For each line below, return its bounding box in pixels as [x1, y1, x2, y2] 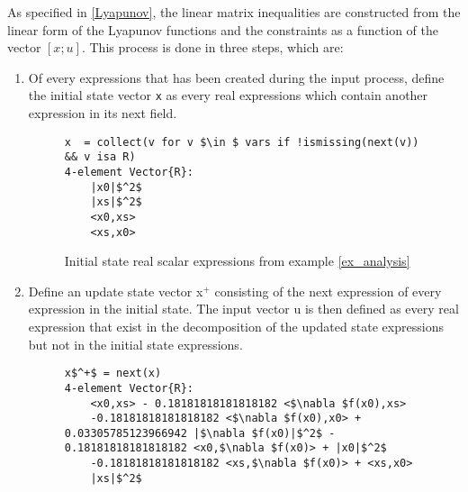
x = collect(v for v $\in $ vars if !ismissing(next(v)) [64, 135, 419, 149]
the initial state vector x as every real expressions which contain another [28, 86, 428, 105]
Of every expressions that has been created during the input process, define [28, 68, 445, 87]
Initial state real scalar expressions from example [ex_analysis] [64, 251, 410, 270]
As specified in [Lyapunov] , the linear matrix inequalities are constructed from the [7, 3, 461, 21]
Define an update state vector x [28, 281, 203, 300]
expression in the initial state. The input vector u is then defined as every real [28, 299, 459, 318]
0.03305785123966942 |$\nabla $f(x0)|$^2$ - [64, 426, 336, 440]
